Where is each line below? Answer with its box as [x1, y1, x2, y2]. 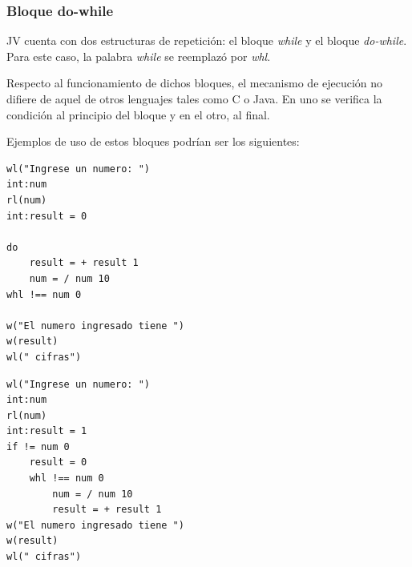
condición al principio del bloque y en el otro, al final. [6, 106, 270, 123]
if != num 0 [6, 440, 70, 452]
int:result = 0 [6, 210, 87, 222]
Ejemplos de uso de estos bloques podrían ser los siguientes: [6, 133, 300, 150]
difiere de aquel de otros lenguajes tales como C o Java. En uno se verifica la [6, 90, 382, 107]
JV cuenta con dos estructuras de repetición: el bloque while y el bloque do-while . [6, 32, 407, 49]
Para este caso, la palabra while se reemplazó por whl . [6, 47, 271, 64]
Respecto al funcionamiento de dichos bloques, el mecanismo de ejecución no [6, 74, 383, 91]
